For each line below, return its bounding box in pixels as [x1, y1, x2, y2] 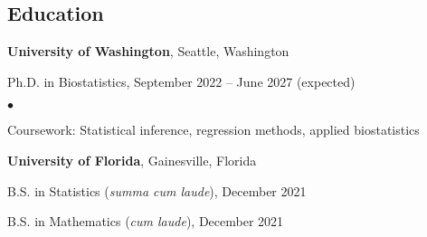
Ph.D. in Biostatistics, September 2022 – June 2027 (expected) [7, 71, 356, 90]
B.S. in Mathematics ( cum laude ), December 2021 [7, 212, 284, 231]
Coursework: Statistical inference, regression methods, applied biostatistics [7, 120, 420, 139]
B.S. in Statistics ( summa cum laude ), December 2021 [7, 181, 307, 200]
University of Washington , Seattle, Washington [7, 42, 289, 61]
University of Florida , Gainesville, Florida [7, 150, 257, 169]
